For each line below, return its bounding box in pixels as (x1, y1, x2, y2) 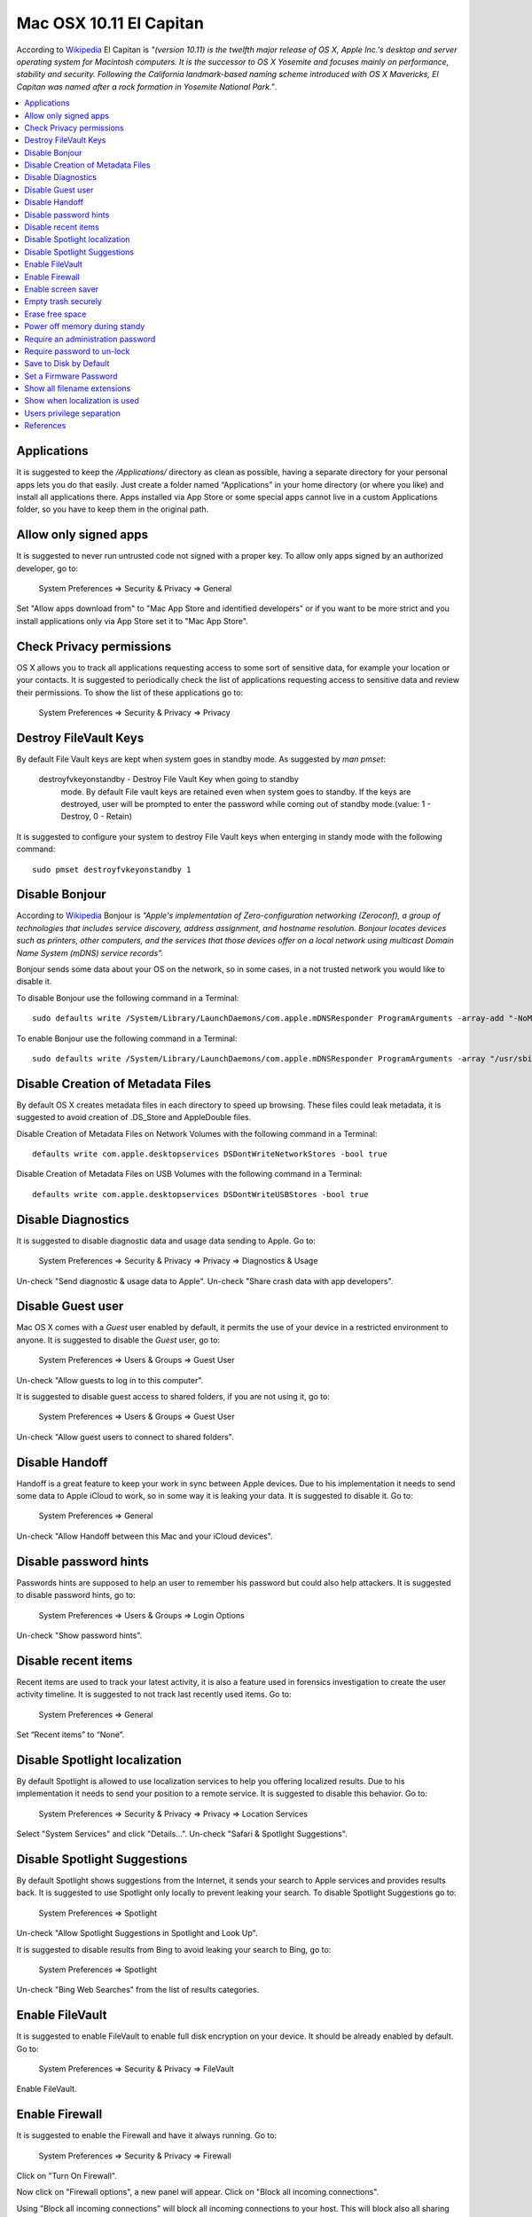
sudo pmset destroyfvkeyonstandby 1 (32, 865, 192, 874)
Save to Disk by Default (24, 358, 110, 369)
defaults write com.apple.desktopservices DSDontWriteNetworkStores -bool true (32, 1149, 387, 1159)
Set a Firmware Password (24, 371, 119, 381)
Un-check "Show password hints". (16, 1630, 143, 1641)
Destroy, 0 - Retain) (60, 811, 133, 822)
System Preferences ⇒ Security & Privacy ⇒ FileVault (38, 2064, 235, 2074)
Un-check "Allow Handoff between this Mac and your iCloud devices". (16, 1531, 274, 1541)
